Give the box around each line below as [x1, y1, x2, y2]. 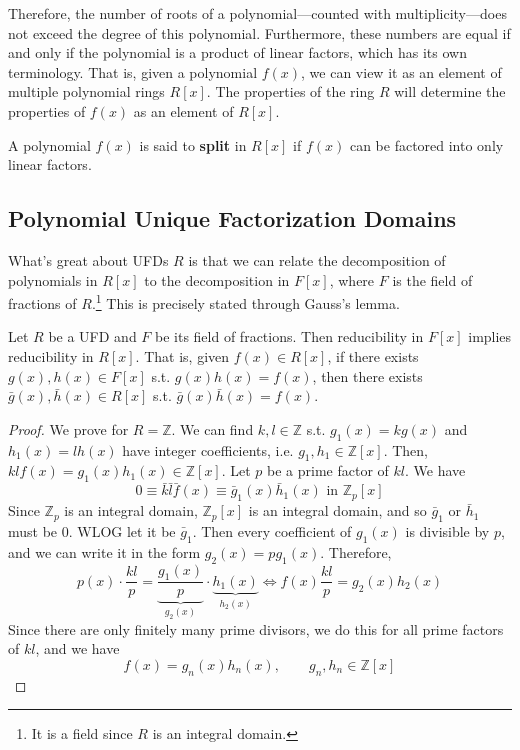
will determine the [394, 81, 506, 102]
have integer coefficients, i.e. [122, 439, 294, 460]
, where [329, 269, 375, 290]
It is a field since [31, 723, 133, 744]
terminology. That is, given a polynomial [8, 61, 258, 82]
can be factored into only [349, 134, 504, 155]
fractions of [8, 292, 77, 313]
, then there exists [312, 365, 423, 386]
